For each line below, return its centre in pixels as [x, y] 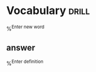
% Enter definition [25, 63]
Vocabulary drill [48, 11]
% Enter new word [25, 28]
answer [21, 47]
